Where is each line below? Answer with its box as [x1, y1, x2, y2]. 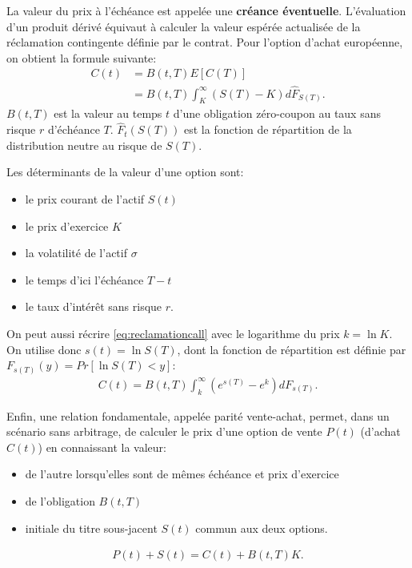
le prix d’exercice [25, 217, 109, 234]
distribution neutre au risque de [6, 136, 162, 153]
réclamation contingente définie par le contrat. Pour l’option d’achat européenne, [6, 34, 403, 50]
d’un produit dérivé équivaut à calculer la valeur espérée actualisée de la [6, 18, 361, 34]
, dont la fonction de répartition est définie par [177, 340, 406, 357]
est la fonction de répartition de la [184, 121, 352, 138]
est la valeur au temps [54, 105, 162, 122]
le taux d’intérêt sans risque [25, 298, 162, 315]
